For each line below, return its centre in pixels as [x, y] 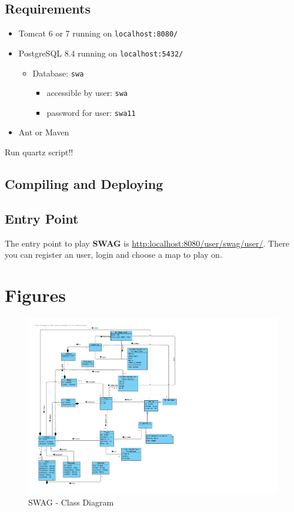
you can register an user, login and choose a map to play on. [113, 255]
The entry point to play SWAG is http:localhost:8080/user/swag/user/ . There [147, 243]
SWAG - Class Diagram [71, 502]
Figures [35, 295]
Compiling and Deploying [84, 184]
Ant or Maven [44, 132]
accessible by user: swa [87, 93]
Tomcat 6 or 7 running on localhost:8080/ [98, 33]
